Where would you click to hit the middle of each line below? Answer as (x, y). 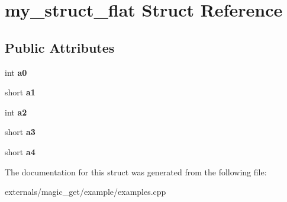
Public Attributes (60, 47)
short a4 (20, 151)
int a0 (16, 72)
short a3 (20, 132)
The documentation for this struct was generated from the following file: (136, 171)
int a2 (16, 112)
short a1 (20, 92)
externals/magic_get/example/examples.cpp (86, 192)
